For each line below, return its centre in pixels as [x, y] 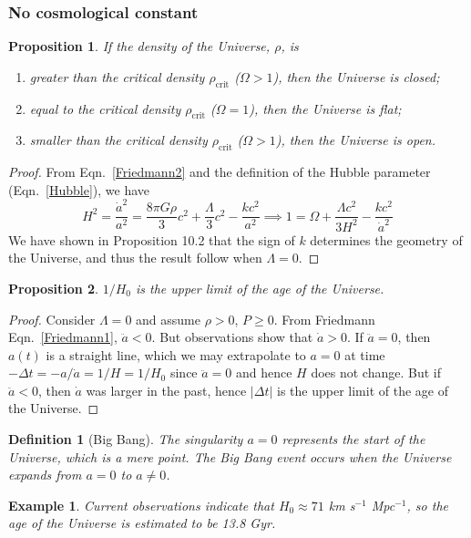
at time [365, 354]
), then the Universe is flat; [325, 108]
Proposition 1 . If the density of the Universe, [139, 46]
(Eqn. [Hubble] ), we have [79, 189]
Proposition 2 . [53, 288]
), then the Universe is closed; [356, 76]
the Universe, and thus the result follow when [135, 258]
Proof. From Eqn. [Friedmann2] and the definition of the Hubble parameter [220, 172]
